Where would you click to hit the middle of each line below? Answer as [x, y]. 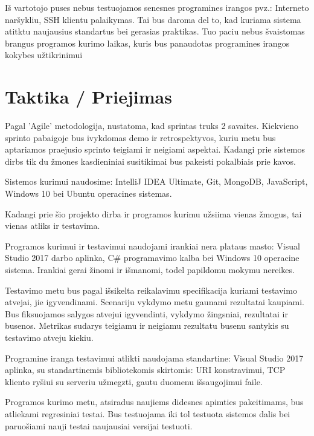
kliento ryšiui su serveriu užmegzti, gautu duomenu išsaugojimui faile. [134, 381]
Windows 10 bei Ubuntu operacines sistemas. [88, 193]
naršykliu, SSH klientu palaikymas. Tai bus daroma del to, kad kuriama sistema [153, 19]
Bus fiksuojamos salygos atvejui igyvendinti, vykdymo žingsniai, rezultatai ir [146, 313]
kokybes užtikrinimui [44, 55]
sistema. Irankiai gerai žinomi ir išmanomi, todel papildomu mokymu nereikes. [150, 270]
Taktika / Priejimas [88, 97]
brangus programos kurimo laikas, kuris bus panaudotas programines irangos [147, 43]
